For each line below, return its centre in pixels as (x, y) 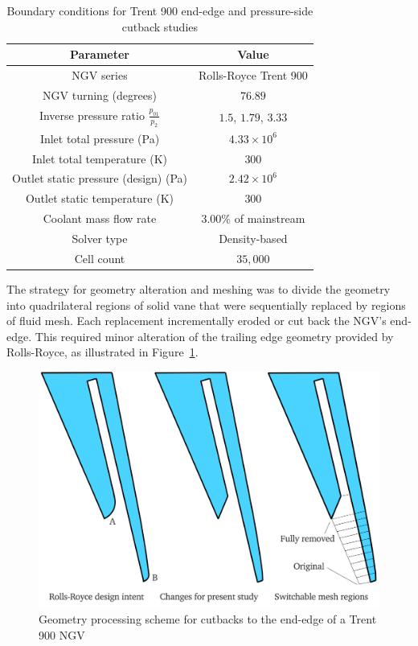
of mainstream (270, 218)
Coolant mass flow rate (100, 218)
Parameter (100, 54)
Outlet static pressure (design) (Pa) (100, 178)
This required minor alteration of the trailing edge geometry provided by (214, 336)
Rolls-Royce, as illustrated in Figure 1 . (102, 352)
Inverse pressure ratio (92, 115)
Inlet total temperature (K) (100, 158)
